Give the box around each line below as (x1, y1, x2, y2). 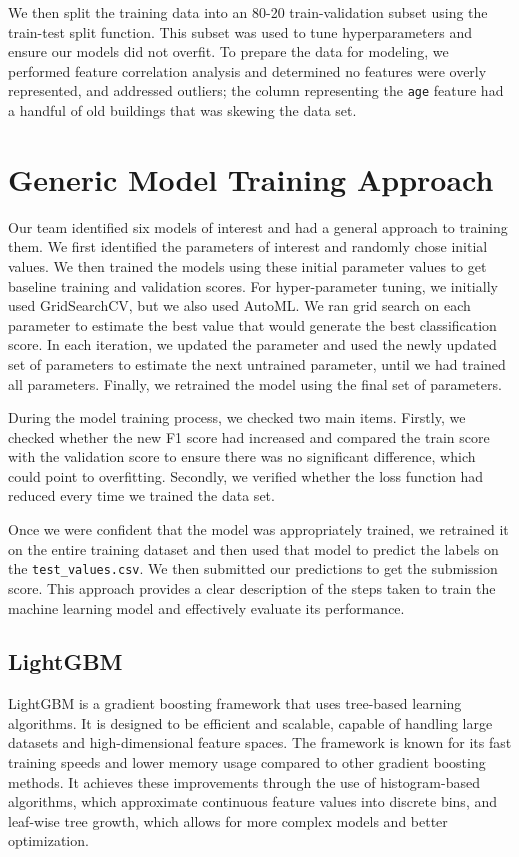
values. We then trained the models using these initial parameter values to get (8, 255, 487, 276)
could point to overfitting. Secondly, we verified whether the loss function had (8, 465, 484, 486)
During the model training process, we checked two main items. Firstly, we (8, 407, 466, 428)
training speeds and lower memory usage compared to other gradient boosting (8, 752, 486, 773)
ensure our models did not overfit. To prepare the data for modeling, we (8, 41, 449, 62)
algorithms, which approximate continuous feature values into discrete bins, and (8, 791, 498, 812)
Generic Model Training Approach (8, 158, 494, 199)
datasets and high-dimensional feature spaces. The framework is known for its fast (8, 732, 512, 753)
